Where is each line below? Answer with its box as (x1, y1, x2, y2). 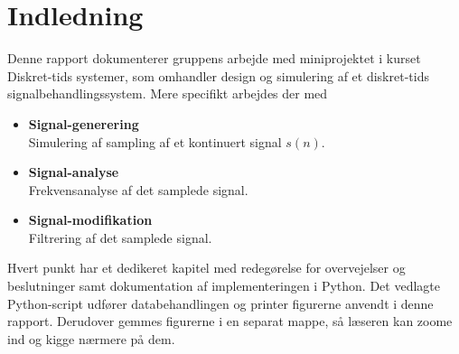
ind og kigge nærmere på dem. (7, 329, 175, 348)
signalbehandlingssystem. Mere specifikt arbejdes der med (7, 84, 328, 103)
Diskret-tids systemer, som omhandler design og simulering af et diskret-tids (7, 66, 429, 85)
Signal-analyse (28, 163, 119, 182)
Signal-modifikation (28, 210, 153, 229)
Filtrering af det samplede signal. (28, 228, 212, 247)
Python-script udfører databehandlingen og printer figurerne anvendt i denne (7, 293, 434, 312)
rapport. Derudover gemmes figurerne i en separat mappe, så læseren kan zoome (7, 312, 453, 331)
